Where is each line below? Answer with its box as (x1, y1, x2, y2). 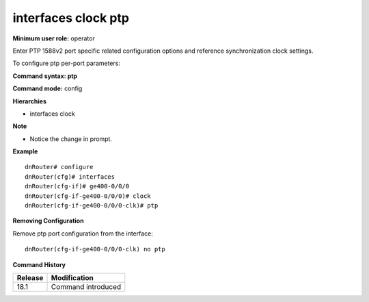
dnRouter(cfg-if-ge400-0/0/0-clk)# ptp (25, 202, 159, 210)
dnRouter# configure (25, 163, 94, 171)
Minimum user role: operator (12, 34, 95, 42)
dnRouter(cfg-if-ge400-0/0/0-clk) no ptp (25, 245, 165, 253)
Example (12, 147, 38, 155)
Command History (12, 260, 66, 268)
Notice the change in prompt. (29, 134, 113, 143)
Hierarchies (12, 97, 47, 105)
